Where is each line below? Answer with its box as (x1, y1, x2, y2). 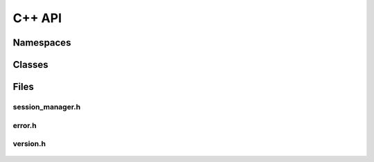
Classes (12, 59, 48, 71)
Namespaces (12, 37, 71, 48)
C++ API (12, 10, 62, 26)
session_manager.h (12, 102, 81, 111)
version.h (12, 139, 46, 149)
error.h (12, 120, 37, 130)
